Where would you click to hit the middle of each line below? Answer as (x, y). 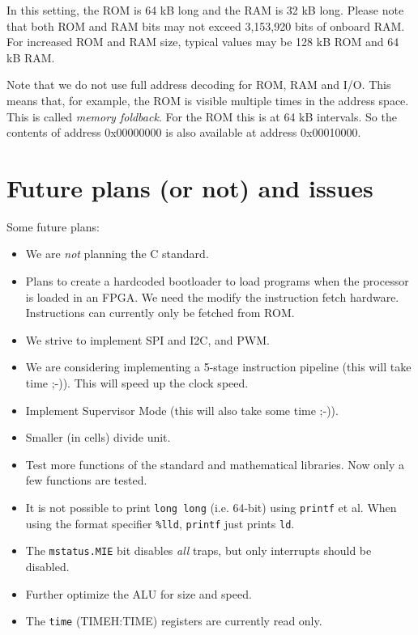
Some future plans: (53, 226)
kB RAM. (31, 57)
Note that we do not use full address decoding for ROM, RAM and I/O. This (199, 85)
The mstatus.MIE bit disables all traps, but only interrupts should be (198, 550)
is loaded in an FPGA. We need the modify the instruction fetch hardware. (212, 296)
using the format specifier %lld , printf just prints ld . (160, 523)
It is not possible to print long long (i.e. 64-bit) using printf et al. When (211, 507)
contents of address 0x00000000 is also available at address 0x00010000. (184, 132)
